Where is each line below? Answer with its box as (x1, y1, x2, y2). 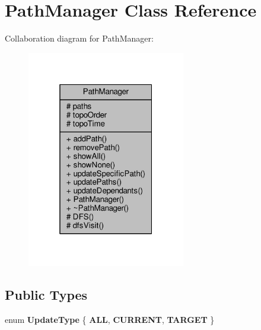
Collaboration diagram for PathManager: (5, 32, 154, 45)
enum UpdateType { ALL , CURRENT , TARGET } (5, 313, 215, 326)
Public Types (5, 285, 88, 304)
